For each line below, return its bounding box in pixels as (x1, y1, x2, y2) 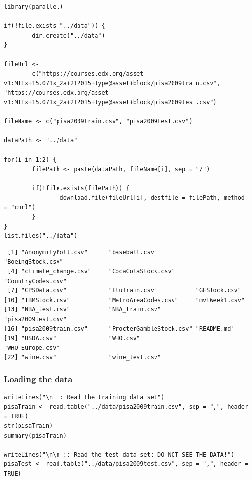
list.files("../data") (4, 232, 78, 240)
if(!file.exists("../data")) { (4, 22, 105, 30)
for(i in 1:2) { (4, 156, 57, 163)
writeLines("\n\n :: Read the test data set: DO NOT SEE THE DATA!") (4, 451, 234, 458)
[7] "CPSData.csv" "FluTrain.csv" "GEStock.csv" (7, 287, 241, 294)
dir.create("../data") (32, 32, 105, 39)
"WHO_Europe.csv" (4, 344, 60, 351)
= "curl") (4, 204, 36, 211)
